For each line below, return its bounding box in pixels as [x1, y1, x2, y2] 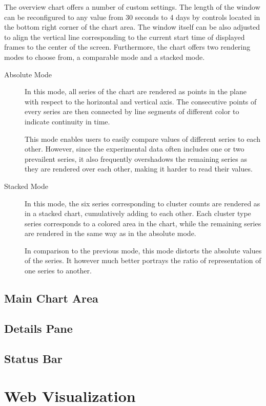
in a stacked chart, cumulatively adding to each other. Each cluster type [25, 208, 251, 219]
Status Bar [4, 350, 63, 366]
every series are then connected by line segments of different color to [25, 106, 239, 117]
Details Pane [4, 320, 73, 336]
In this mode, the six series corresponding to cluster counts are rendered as [25, 198, 260, 208]
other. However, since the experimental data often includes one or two [25, 143, 244, 154]
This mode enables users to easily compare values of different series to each [25, 133, 260, 144]
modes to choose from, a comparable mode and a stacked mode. [4, 51, 205, 62]
